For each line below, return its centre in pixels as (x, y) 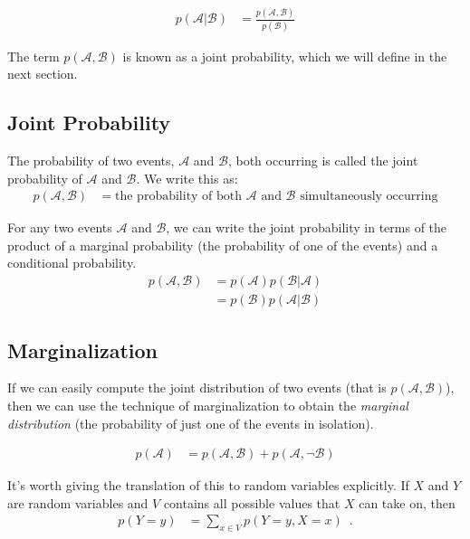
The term (34, 56)
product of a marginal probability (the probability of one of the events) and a (223, 245)
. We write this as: (187, 178)
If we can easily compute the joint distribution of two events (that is (197, 388)
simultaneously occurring (369, 197)
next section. (43, 74)
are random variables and (78, 502)
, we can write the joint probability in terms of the (307, 227)
